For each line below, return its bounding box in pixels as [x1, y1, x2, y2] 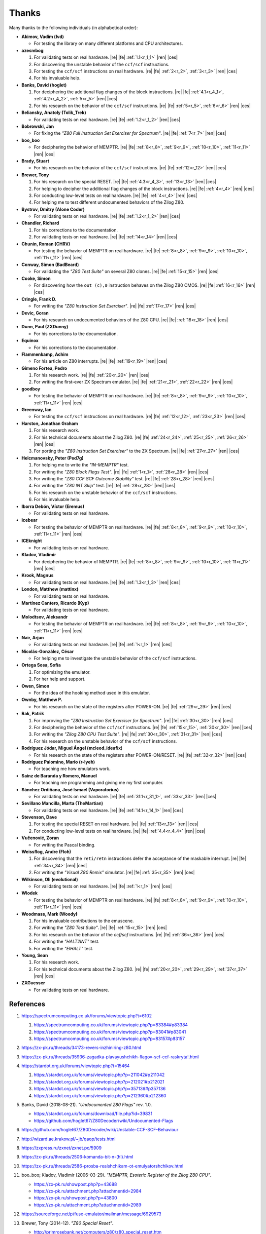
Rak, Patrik [21, 711, 44, 717]
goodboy [21, 386, 40, 392]
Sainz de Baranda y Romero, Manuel [21, 772, 97, 778]
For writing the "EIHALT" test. [33, 945, 94, 951]
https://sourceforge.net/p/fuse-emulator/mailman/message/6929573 [21, 1211, 162, 1217]
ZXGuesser [21, 980, 45, 986]
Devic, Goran [21, 310, 49, 316]
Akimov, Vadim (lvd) [21, 34, 64, 39]
